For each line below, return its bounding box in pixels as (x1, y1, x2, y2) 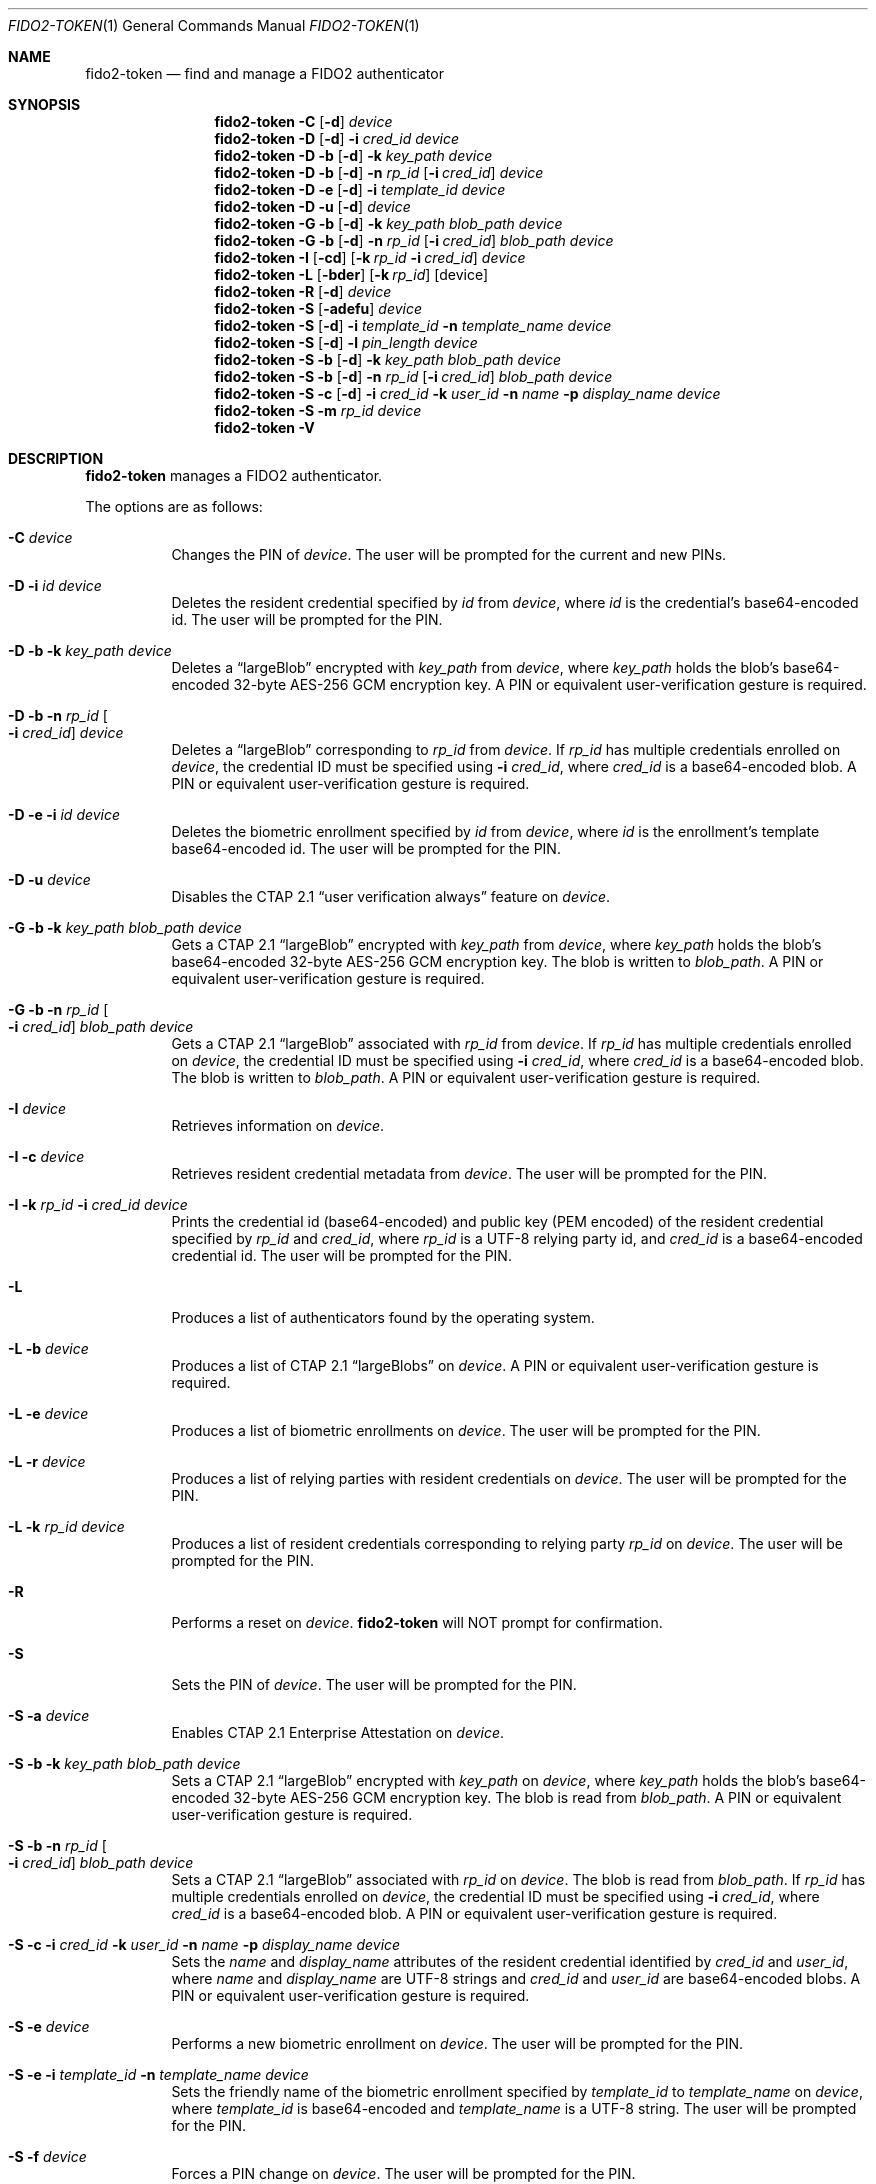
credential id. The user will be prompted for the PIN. (171, 1247, 512, 1264)
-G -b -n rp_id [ (8, 1001, 109, 1018)
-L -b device (8, 1340, 89, 1357)
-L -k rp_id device (8, 1518, 125, 1535)
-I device (8, 1100, 67, 1117)
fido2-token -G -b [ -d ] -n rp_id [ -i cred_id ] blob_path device (214, 232, 614, 249)
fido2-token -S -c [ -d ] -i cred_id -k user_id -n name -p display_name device (214, 385, 721, 402)
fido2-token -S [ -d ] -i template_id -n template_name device (214, 317, 612, 334)
